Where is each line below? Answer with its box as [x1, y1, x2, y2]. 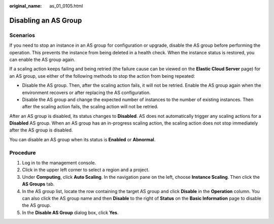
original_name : [9, 3, 42, 9]
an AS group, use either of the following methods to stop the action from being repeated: [9, 73, 195, 79]
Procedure [9, 149, 36, 156]
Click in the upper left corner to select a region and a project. [22, 167, 150, 173]
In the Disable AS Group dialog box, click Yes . [22, 209, 119, 215]
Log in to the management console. [22, 159, 96, 166]
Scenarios [9, 31, 36, 39]
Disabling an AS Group [9, 16, 82, 25]
